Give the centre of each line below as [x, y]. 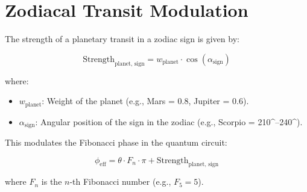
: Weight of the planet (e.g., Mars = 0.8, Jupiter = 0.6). [145, 101]
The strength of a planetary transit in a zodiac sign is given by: [122, 39]
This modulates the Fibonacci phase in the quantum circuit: [116, 142]
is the [52, 181]
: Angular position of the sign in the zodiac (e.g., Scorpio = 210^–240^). [169, 121]
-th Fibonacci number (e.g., [120, 181]
